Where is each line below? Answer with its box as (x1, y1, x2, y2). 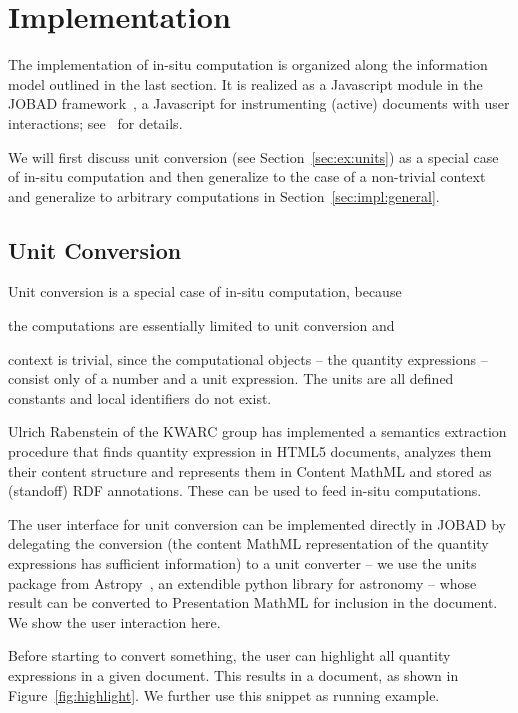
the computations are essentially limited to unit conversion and (8, 315, 395, 336)
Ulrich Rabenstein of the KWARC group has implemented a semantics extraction (8, 421, 507, 442)
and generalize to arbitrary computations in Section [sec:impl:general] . (8, 185, 440, 206)
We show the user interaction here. (8, 611, 221, 632)
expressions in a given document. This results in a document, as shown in (8, 664, 459, 685)
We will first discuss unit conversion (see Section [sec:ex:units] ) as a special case (8, 146, 499, 167)
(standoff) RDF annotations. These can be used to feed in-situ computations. (8, 480, 482, 501)
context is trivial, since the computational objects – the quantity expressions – (8, 348, 488, 369)
